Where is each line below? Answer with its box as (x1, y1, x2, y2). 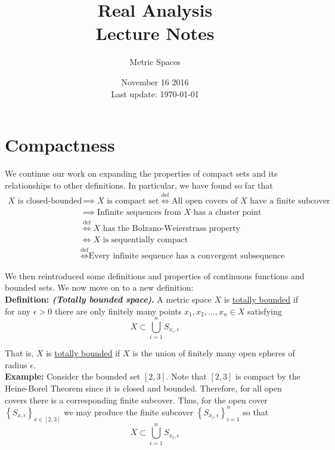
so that (243, 405, 269, 418)
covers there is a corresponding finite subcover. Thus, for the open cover (5, 393, 268, 406)
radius (5, 358, 27, 371)
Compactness (5, 132, 115, 157)
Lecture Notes (95, 21, 215, 45)
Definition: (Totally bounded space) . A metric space (5, 292, 212, 305)
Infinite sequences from (97, 208, 181, 217)
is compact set (107, 197, 159, 206)
